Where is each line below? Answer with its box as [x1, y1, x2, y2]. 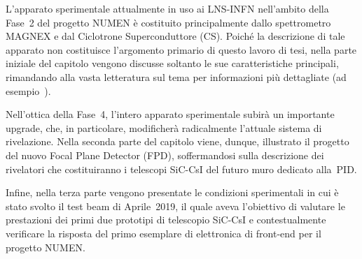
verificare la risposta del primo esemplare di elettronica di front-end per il [6, 225, 321, 240]
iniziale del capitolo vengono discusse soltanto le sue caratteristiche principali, [6, 56, 339, 71]
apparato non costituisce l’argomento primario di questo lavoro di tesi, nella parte [6, 42, 357, 57]
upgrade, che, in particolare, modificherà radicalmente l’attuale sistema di [6, 120, 322, 135]
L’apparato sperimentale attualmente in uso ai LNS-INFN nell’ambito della [6, 1, 329, 15]
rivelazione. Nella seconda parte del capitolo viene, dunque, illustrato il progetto [6, 134, 349, 149]
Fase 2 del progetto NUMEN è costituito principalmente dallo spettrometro [6, 15, 331, 29]
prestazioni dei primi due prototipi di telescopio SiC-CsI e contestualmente [6, 212, 326, 227]
